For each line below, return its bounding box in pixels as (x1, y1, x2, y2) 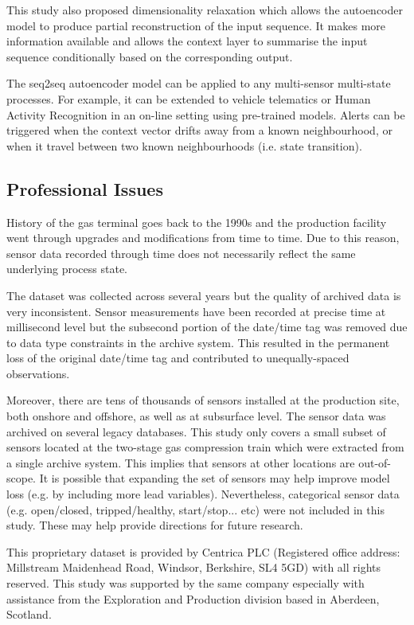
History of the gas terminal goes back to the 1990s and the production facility (6, 213, 387, 230)
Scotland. (6, 606, 52, 623)
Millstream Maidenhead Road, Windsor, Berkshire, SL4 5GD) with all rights (6, 559, 381, 576)
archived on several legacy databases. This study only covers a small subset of (6, 423, 386, 439)
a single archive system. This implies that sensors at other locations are (6, 454, 355, 471)
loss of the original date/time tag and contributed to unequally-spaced (6, 350, 350, 366)
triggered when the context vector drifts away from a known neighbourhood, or (6, 122, 393, 139)
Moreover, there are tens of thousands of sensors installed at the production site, (6, 392, 400, 408)
